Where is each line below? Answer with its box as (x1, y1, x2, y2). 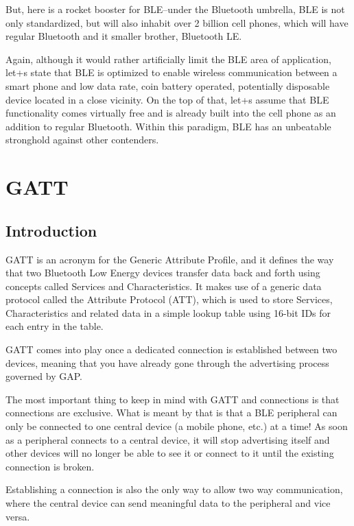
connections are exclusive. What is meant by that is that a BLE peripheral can (5, 405, 338, 420)
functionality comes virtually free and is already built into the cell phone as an (5, 106, 336, 120)
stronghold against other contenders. (5, 132, 159, 147)
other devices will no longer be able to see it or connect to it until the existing (5, 446, 334, 460)
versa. (5, 509, 30, 523)
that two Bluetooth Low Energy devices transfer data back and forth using (5, 265, 320, 280)
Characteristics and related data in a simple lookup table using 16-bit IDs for (5, 305, 331, 320)
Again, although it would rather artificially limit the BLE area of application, (5, 51, 331, 66)
